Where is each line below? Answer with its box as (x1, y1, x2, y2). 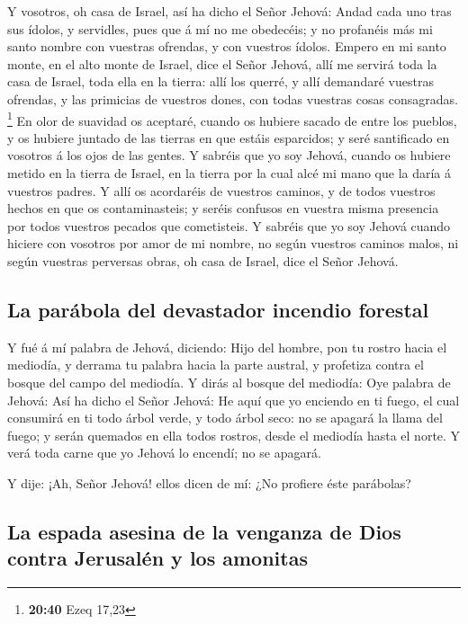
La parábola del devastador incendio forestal (7, 295, 429, 323)
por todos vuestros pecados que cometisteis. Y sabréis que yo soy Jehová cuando (7, 216, 451, 235)
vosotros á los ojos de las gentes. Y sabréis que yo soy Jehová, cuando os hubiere (7, 146, 451, 165)
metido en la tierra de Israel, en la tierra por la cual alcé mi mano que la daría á (7, 164, 452, 182)
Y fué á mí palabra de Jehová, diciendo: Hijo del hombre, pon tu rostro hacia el (7, 337, 447, 356)
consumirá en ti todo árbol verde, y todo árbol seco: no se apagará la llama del (7, 408, 443, 427)
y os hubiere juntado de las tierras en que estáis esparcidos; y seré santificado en (7, 128, 450, 147)
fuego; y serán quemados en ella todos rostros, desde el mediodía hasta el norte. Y (7, 425, 461, 444)
